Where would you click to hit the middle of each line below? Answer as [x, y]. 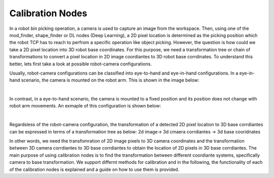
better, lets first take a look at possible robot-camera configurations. [81, 64]
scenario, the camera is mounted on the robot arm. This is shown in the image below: [110, 80]
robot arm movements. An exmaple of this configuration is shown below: [85, 106]
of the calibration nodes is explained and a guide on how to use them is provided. [94, 169]
